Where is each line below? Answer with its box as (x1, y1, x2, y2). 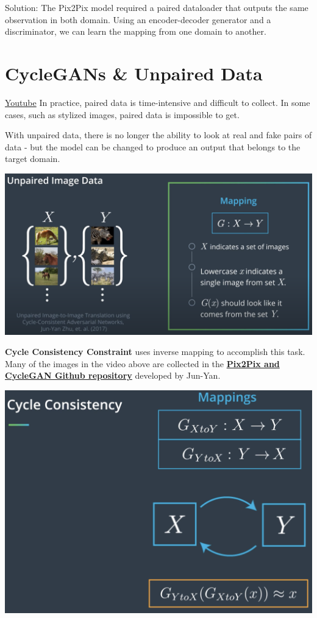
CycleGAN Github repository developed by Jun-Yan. (5, 369, 221, 382)
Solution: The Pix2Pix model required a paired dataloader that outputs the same (5, 1, 308, 13)
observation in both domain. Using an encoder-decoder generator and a (5, 13, 271, 26)
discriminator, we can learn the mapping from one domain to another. (5, 25, 266, 38)
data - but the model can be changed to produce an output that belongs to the (5, 140, 301, 153)
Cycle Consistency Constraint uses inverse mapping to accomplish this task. (5, 345, 305, 358)
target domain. (5, 152, 60, 165)
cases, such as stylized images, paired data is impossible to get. (5, 108, 240, 121)
